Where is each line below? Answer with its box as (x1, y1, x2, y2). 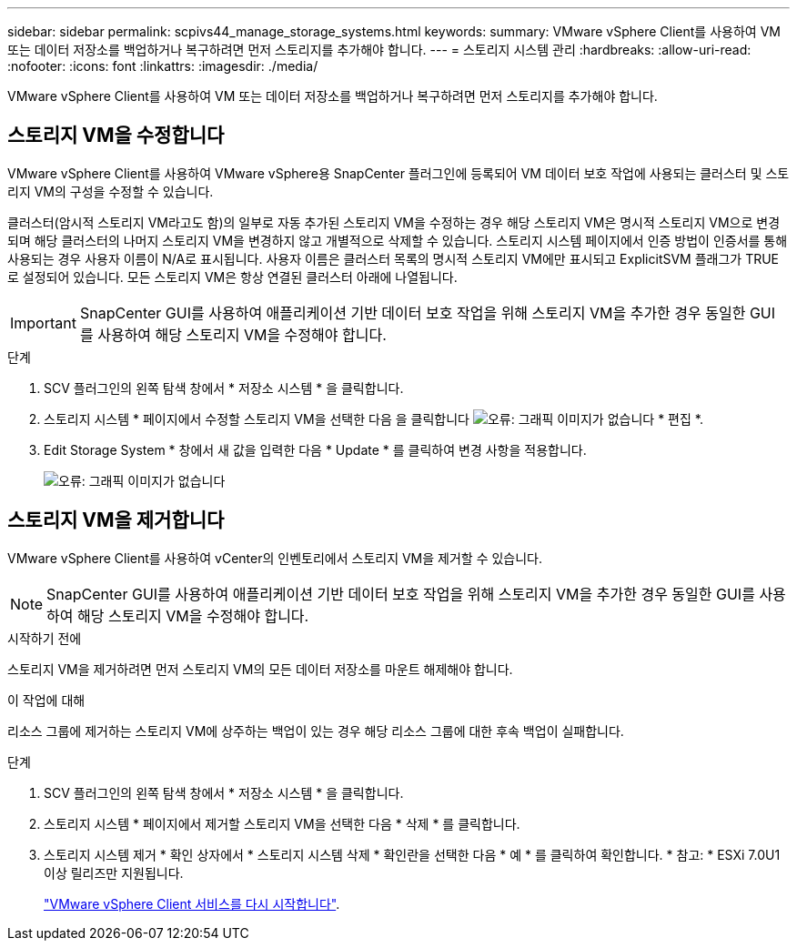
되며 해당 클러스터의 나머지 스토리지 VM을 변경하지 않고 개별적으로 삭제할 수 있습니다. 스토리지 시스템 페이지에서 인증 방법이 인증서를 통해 (7, 232, 788, 248)
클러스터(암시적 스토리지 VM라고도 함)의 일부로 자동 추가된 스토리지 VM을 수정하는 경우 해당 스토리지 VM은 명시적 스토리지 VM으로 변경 (7, 214, 781, 230)
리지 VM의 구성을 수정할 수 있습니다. (7, 183, 214, 199)
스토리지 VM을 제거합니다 (7, 509, 225, 532)
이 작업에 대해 (7, 691, 86, 708)
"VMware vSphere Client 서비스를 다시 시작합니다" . (44, 895, 340, 912)
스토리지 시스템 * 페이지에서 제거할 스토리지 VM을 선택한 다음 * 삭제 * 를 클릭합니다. (44, 815, 520, 832)
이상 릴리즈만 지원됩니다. (44, 864, 184, 881)
